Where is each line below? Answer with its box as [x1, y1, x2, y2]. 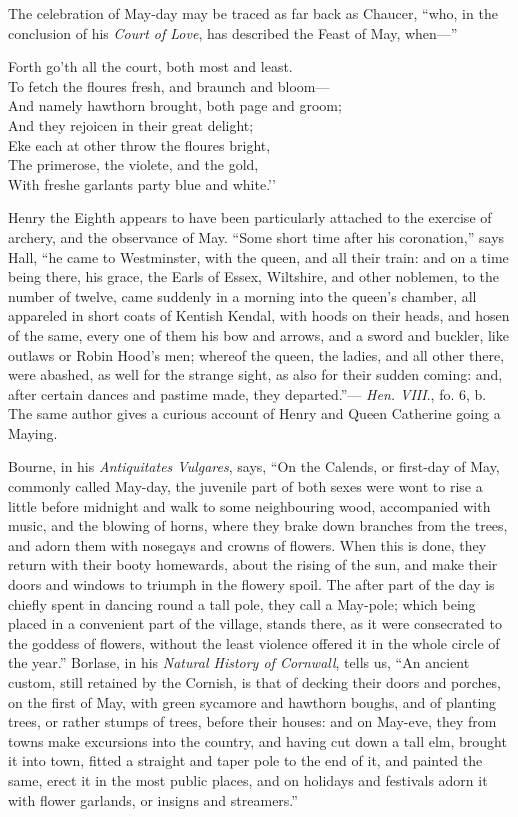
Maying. [8, 422, 58, 443]
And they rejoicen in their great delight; [8, 114, 254, 135]
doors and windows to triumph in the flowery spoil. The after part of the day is [8, 574, 495, 595]
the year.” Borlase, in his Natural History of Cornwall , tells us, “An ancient [8, 652, 470, 673]
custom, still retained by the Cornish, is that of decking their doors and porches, [8, 672, 502, 692]
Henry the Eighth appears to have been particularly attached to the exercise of [8, 207, 492, 228]
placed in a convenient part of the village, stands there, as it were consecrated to [8, 613, 502, 634]
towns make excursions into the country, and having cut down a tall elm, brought [8, 730, 507, 751]
